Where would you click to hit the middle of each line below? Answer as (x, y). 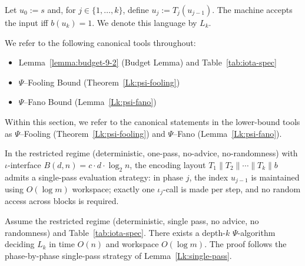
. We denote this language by (145, 22)
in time (62, 244)
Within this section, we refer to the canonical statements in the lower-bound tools (152, 121)
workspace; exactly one (113, 189)
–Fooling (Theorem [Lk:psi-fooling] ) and (92, 133)
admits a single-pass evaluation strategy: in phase (94, 177)
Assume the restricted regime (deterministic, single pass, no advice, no (132, 221)
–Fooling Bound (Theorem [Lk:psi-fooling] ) (102, 82)
